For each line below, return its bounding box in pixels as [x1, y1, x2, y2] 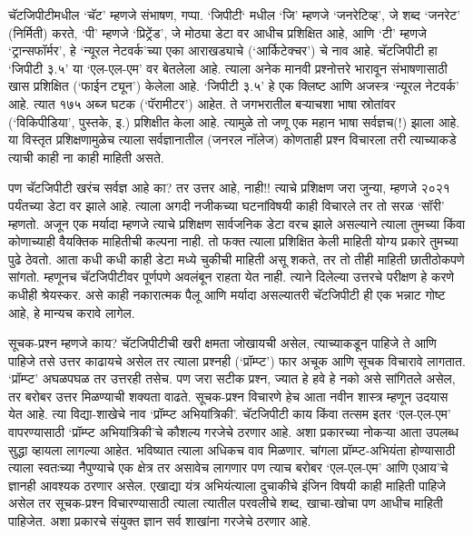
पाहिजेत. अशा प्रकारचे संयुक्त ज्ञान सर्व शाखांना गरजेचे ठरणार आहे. [8, 512, 311, 531]
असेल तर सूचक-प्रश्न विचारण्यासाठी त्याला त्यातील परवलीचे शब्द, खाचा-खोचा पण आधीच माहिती [8, 493, 443, 512]
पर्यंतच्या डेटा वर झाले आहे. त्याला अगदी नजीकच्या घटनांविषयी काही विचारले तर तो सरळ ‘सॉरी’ [8, 195, 445, 214]
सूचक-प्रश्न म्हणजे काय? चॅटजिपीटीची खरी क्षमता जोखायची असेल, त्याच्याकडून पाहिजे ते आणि [8, 333, 437, 353]
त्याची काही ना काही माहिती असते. [8, 147, 164, 166]
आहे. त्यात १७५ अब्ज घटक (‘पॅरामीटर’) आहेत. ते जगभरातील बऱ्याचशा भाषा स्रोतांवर [8, 94, 396, 113]
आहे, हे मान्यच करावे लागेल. [8, 303, 135, 322]
